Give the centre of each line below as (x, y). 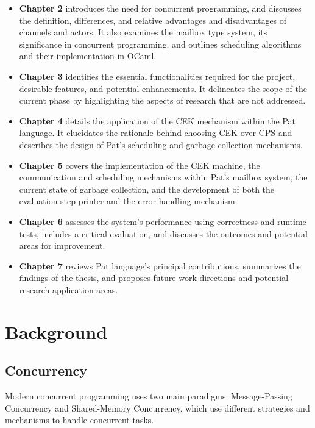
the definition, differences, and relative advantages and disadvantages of (153, 20)
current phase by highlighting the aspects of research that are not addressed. (162, 100)
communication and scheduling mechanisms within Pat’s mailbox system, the (163, 177)
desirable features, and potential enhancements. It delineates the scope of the (163, 88)
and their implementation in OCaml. (88, 56)
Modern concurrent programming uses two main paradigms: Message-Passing (149, 396)
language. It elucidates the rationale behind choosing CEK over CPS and (156, 133)
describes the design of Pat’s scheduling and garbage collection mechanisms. (161, 144)
